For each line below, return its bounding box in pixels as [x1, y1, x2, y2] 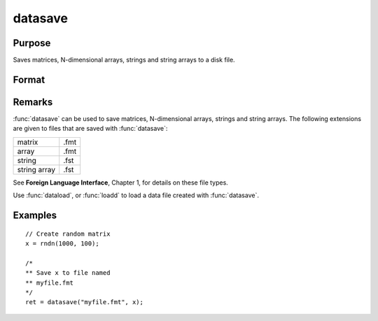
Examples [13, 209, 57, 221]
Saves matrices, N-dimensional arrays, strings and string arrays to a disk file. [13, 56, 235, 64]
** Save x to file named [25, 269, 111, 277]
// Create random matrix [25, 229, 111, 238]
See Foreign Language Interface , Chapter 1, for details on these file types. [13, 178, 229, 187]
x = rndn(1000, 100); [25, 239, 99, 248]
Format [13, 73, 45, 85]
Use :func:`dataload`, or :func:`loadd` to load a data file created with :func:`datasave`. [13, 191, 259, 199]
